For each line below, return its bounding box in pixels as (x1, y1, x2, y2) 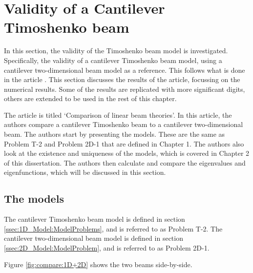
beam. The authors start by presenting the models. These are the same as (4, 129, 225, 139)
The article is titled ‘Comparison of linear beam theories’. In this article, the (4, 109, 232, 120)
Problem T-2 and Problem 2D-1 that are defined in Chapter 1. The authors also (4, 138, 244, 148)
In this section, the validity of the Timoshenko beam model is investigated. (4, 45, 228, 56)
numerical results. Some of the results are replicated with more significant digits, (4, 84, 245, 94)
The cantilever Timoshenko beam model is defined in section (4, 214, 185, 224)
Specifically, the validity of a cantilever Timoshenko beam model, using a (4, 55, 222, 65)
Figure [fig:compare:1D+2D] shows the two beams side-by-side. (4, 259, 192, 269)
